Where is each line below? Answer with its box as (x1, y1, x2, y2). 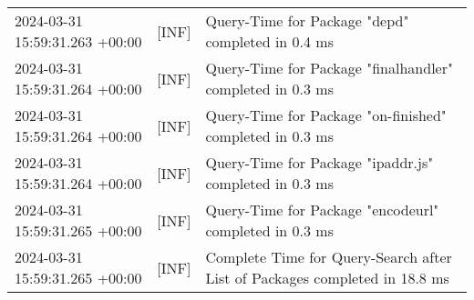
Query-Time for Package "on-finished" (205, 105, 447, 125)
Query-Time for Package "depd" (205, 10, 409, 31)
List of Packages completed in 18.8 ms (205, 267, 449, 288)
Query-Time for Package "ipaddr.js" (205, 152, 434, 173)
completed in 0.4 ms (205, 31, 334, 52)
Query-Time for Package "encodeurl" (205, 199, 439, 220)
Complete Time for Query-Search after (205, 246, 452, 267)
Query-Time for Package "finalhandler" (205, 57, 453, 78)
